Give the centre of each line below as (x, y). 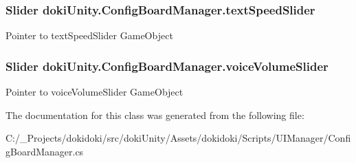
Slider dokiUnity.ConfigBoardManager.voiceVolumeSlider (167, 66)
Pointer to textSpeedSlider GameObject (89, 35)
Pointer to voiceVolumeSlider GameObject (94, 92)
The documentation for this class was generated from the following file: (155, 115)
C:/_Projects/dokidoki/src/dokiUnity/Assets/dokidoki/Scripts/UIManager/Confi (178, 138)
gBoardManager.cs (45, 151)
